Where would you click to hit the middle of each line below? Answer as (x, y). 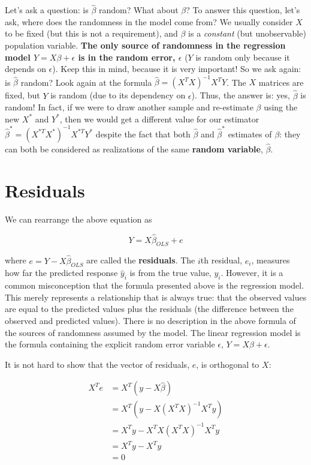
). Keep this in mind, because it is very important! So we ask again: (177, 69)
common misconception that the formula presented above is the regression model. (155, 285)
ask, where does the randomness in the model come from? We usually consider (149, 21)
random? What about (138, 10)
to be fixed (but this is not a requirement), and (91, 33)
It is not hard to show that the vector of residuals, (97, 364)
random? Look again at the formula (86, 82)
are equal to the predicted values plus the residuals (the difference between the (149, 309)
